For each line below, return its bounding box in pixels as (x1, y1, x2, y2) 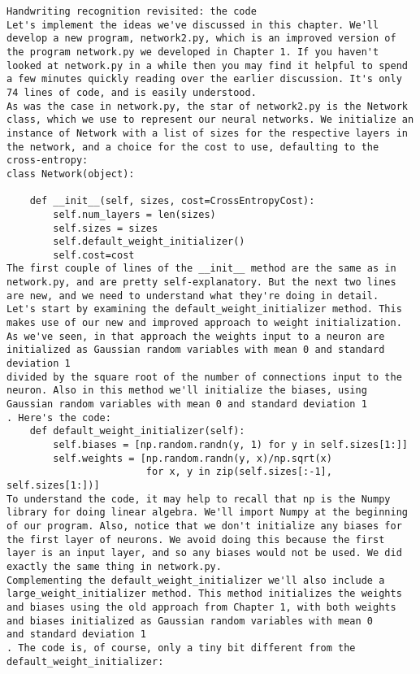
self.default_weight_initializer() (53, 236, 245, 248)
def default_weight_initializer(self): (29, 425, 245, 437)
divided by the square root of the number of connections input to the (6, 371, 402, 383)
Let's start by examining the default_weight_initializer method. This (6, 303, 402, 315)
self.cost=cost (53, 249, 135, 261)
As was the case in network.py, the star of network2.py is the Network (6, 100, 408, 112)
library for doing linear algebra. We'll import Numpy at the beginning (6, 507, 408, 519)
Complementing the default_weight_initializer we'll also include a (6, 574, 385, 586)
